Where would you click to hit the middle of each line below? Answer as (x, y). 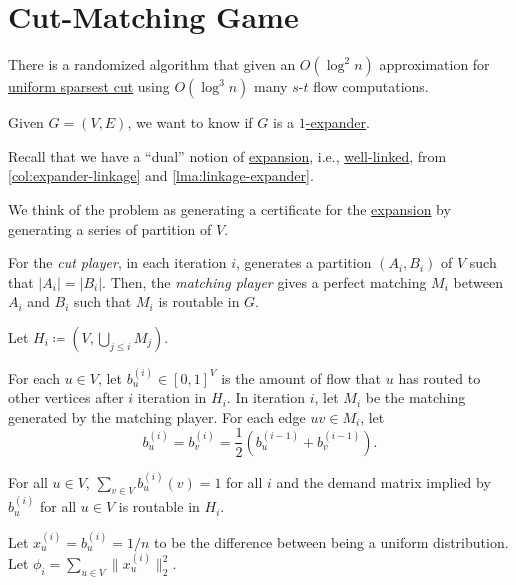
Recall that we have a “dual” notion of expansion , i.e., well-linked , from (227, 155)
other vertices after (66, 397)
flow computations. (371, 86)
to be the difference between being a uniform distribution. (331, 541)
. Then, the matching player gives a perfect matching (264, 281)
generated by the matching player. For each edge (157, 416)
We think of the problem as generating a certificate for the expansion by (229, 208)
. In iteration (266, 397)
